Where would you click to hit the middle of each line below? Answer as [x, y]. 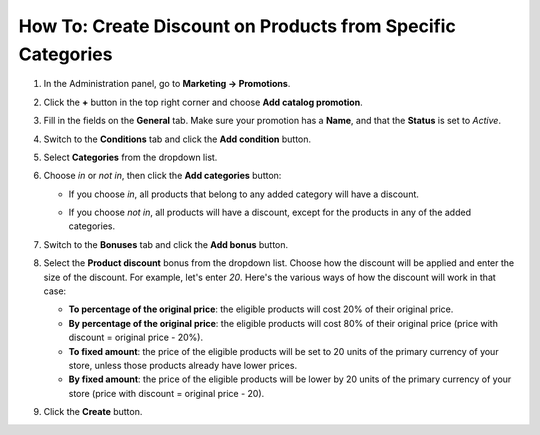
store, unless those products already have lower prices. [183, 365]
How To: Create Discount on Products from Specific [237, 26]
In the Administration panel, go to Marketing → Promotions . [167, 84]
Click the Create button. [93, 412]
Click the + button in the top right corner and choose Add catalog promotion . [203, 102]
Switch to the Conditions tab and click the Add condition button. [177, 139]
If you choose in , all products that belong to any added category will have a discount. [244, 194]
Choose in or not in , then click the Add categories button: [162, 176]
